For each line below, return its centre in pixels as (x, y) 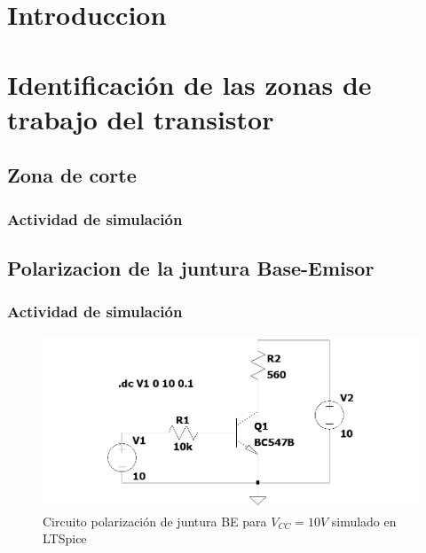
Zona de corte (72, 175)
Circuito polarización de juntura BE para (155, 521)
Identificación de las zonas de (189, 84)
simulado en (364, 521)
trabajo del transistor (141, 118)
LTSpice (65, 538)
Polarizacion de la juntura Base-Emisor (191, 267)
